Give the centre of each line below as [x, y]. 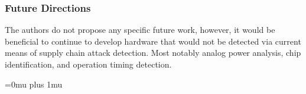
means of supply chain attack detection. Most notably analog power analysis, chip [153, 53]
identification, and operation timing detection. [88, 64]
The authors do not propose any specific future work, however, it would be [140, 30]
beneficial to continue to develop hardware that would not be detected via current [153, 41]
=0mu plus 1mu [34, 84]
